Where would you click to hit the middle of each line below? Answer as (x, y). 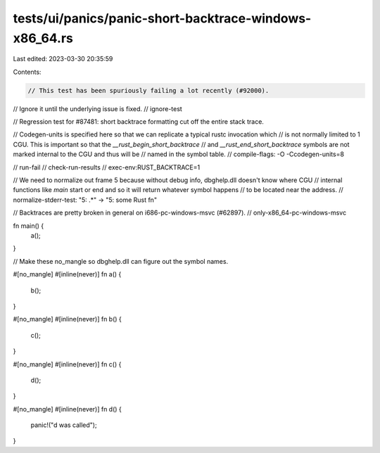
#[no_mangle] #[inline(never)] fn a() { (67, 274)
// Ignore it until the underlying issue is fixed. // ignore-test (97, 108)
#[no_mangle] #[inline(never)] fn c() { (67, 364)
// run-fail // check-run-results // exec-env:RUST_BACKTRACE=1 (107, 167)
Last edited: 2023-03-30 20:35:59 (63, 59)
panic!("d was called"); (64, 425)
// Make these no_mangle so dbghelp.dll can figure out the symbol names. (121, 261)
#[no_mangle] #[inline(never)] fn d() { (68, 409)
